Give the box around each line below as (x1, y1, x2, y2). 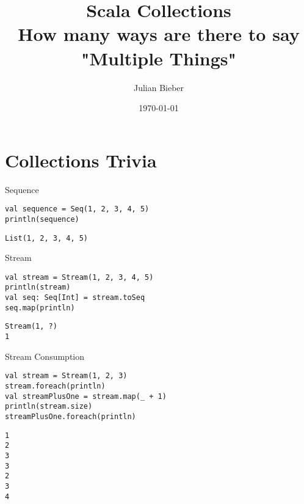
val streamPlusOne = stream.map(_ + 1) (5, 392, 167, 401)
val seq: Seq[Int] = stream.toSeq (5, 293, 145, 302)
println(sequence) (5, 214, 79, 224)
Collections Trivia (5, 147, 157, 172)
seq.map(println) (5, 303, 75, 312)
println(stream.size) (5, 402, 93, 411)
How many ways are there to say (18, 21, 300, 46)
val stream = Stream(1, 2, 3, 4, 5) (5, 272, 154, 282)
